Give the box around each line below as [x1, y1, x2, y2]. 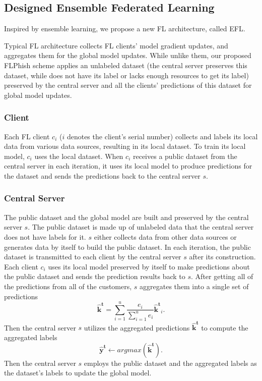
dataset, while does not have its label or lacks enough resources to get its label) [4, 70, 249, 80]
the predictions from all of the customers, [4, 281, 132, 291]
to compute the [201, 322, 248, 333]
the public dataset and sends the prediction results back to [4, 271, 185, 282]
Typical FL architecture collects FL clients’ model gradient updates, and [4, 40, 228, 50]
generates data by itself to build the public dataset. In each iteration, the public [4, 241, 251, 252]
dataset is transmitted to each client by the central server [4, 251, 181, 262]
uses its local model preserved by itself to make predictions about [48, 261, 250, 271]
